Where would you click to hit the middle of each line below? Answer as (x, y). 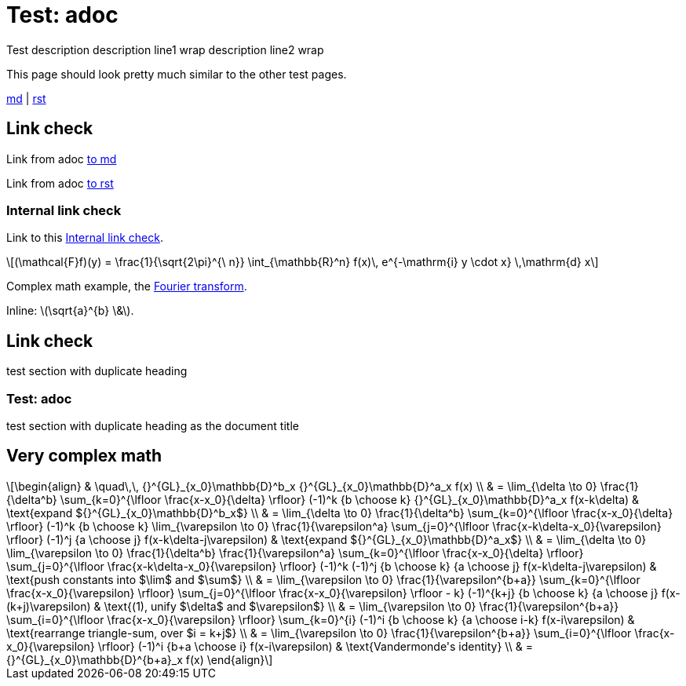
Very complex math (84, 456)
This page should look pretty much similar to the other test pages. (177, 74)
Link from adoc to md (62, 159)
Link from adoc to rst (60, 183)
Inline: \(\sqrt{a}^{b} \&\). (70, 311)
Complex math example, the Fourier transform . (127, 286)
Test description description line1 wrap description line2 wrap (165, 49)
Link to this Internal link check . (85, 238)
